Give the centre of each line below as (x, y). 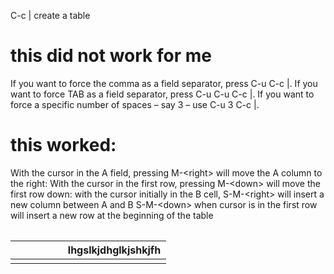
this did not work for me (111, 56)
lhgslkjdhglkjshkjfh (114, 250)
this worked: (63, 145)
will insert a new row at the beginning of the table (112, 215)
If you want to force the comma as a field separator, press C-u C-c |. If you (164, 83)
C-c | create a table (50, 15)
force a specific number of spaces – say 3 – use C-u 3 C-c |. (135, 104)
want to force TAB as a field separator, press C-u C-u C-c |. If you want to (162, 94)
